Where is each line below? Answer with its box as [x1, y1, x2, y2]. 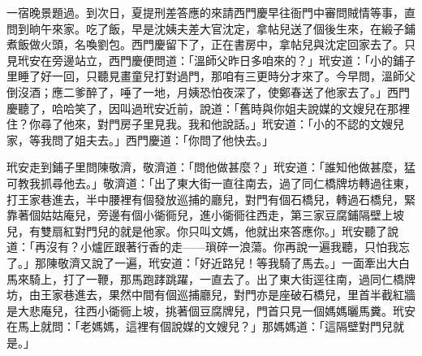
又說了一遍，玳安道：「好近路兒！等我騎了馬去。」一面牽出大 [80, 254, 398, 271]
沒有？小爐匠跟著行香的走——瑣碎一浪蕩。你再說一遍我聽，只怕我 [45, 238, 398, 255]
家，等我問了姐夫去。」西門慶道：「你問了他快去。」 [6, 131, 273, 148]
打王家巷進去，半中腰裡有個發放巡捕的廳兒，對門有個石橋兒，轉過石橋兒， [6, 190, 404, 207]
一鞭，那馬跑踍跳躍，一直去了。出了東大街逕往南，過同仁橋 [85, 270, 404, 287]
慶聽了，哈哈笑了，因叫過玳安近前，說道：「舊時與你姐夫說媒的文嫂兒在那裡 [6, 99, 410, 116]
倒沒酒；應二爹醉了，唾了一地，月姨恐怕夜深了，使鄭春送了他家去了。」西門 [6, 83, 410, 100]
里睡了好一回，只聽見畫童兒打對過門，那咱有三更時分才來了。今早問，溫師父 [6, 67, 416, 85]
